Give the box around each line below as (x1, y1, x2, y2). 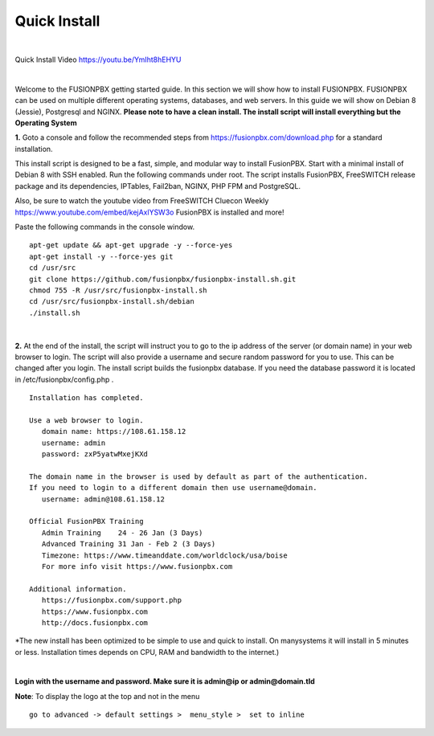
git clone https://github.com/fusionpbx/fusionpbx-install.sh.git (29, 274, 297, 284)
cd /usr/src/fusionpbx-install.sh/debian (29, 297, 194, 306)
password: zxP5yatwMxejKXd (41, 450, 149, 459)
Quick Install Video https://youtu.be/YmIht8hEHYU (14, 55, 182, 64)
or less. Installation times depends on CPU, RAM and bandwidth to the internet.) (14, 647, 280, 656)
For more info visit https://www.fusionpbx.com (41, 562, 233, 570)
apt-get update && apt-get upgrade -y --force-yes (29, 241, 233, 250)
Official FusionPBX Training (29, 517, 144, 526)
